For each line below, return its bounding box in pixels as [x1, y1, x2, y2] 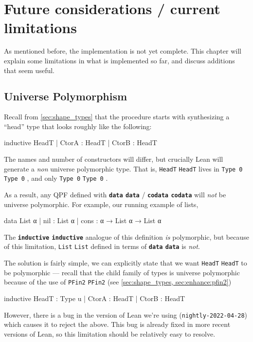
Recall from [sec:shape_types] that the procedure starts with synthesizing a [4, 112, 230, 122]
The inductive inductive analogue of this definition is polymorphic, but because [4, 231, 249, 242]
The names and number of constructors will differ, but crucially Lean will [4, 154, 223, 164]
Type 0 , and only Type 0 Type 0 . [4, 173, 108, 183]
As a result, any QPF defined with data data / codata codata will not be [4, 189, 226, 199]
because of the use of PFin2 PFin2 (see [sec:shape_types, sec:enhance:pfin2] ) [4, 277, 232, 287]
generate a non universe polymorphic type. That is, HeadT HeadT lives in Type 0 [4, 163, 243, 173]
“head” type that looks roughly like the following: [4, 121, 152, 131]
